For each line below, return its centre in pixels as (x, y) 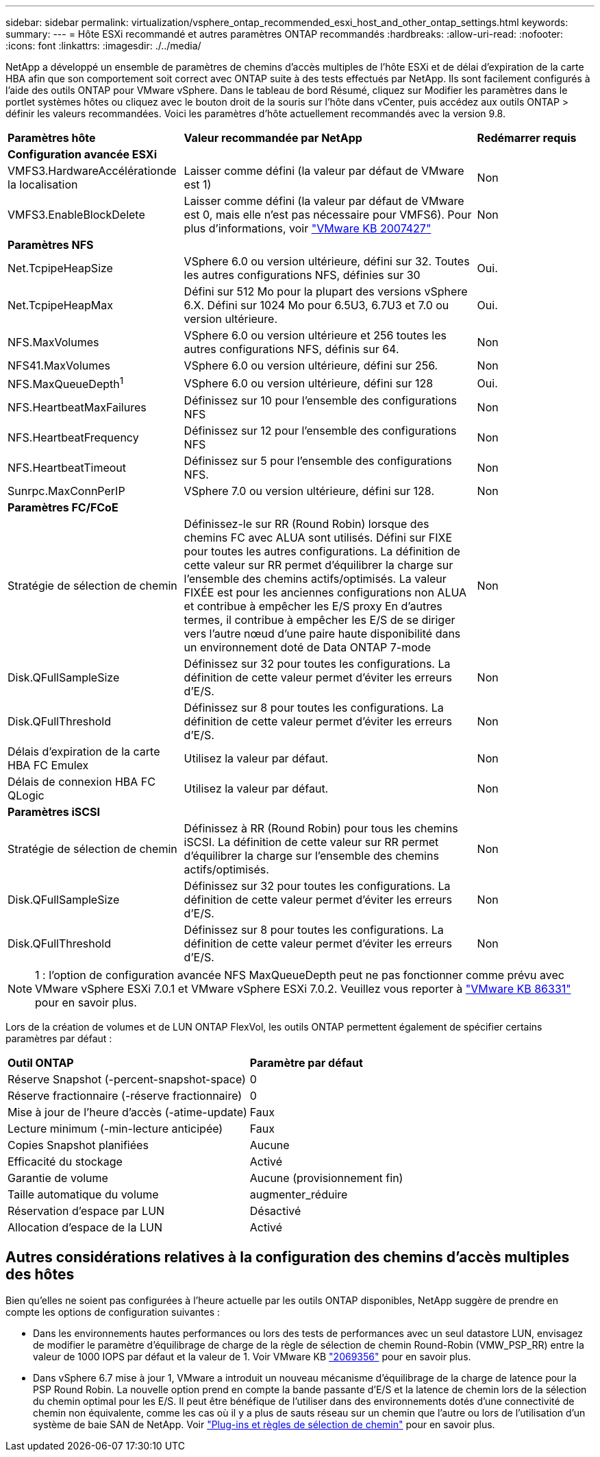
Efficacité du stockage (65, 1162)
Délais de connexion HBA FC (82, 782)
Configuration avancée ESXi (82, 154)
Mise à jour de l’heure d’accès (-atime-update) (127, 1112)
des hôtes (40, 1274)
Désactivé (275, 1211)
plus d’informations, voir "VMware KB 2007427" (308, 228)
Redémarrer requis (527, 138)
